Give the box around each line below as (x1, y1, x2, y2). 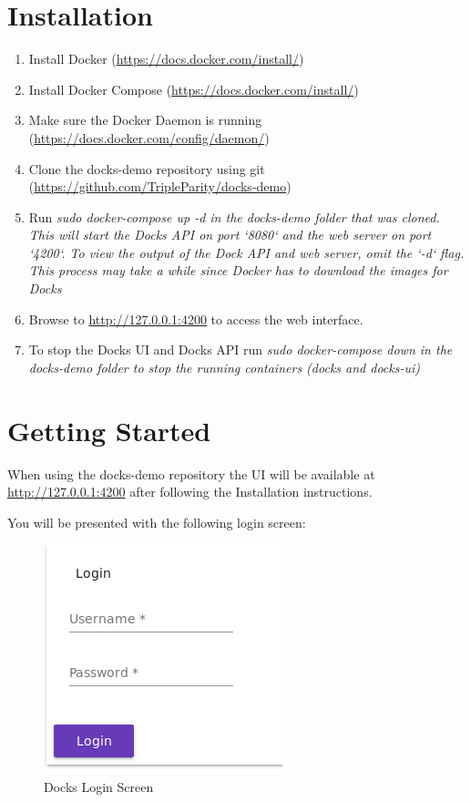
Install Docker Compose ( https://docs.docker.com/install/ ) (28, 79, 359, 98)
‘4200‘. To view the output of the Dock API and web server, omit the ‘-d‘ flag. (28, 242, 465, 262)
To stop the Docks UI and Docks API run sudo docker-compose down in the (28, 340, 453, 359)
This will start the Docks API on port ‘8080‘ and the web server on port (28, 225, 432, 244)
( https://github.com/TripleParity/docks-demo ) (28, 177, 292, 196)
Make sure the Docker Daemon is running (28, 110, 262, 129)
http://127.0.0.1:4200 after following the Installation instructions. (7, 482, 373, 501)
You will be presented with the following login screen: (7, 512, 306, 531)
